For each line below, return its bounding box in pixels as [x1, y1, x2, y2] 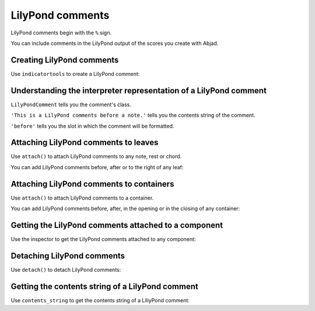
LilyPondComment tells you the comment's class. [10, 101, 131, 108]
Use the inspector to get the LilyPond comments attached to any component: [10, 236, 196, 243]
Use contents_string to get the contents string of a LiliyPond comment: [10, 296, 190, 303]
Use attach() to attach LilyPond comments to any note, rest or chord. [10, 153, 182, 160]
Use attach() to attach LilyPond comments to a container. [10, 194, 154, 201]
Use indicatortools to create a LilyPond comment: [10, 70, 140, 77]
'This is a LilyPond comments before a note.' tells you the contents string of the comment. [10, 111, 256, 119]
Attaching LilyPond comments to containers [10, 179, 174, 189]
